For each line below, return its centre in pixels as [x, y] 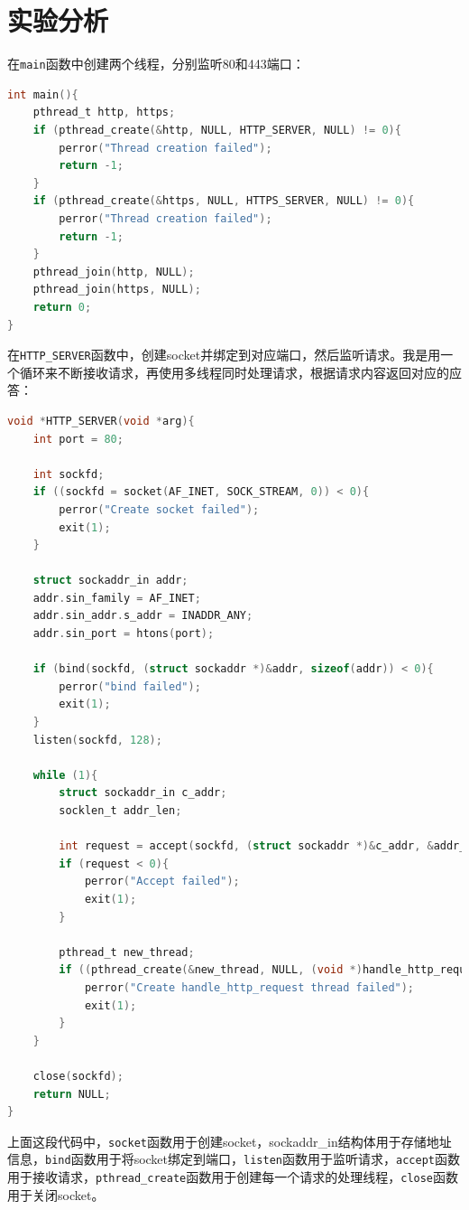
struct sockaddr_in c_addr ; [143, 793]
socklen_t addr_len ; [120, 811]
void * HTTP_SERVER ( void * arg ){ [101, 421]
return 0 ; [62, 307]
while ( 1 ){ [65, 775]
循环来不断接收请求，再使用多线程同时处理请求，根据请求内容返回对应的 [234, 372]
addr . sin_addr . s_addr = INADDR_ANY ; [143, 616]
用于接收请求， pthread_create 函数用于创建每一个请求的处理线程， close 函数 [233, 1177]
